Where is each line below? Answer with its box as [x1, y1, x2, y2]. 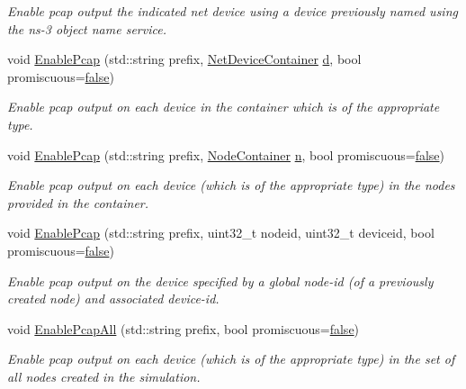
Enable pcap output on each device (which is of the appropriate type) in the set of [7, 349, 455, 368]
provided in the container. [7, 193, 149, 212]
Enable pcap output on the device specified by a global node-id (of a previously [7, 271, 434, 290]
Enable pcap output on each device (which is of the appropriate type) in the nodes [7, 176, 455, 194]
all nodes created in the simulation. [7, 366, 201, 385]
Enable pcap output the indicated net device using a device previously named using [7, 2, 458, 20]
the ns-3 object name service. [7, 19, 166, 38]
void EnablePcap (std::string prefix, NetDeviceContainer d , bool [7, 50, 362, 68]
